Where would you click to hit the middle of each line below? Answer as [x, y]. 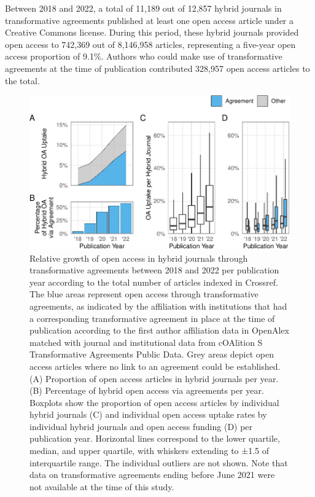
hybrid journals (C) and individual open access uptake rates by [148, 414]
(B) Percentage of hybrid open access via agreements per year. [147, 390]
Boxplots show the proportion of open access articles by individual [154, 402]
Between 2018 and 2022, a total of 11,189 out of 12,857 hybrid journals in [143, 8]
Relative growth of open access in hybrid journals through [139, 258]
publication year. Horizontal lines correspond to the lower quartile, [155, 438]
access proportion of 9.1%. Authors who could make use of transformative [144, 56]
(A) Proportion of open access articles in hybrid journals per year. [154, 378]
